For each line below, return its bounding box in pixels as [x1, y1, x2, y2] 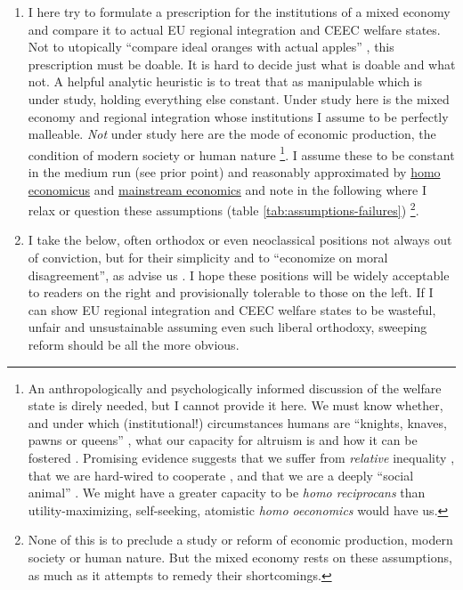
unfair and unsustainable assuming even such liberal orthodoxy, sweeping [28, 318, 427, 336]
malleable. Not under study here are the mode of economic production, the [28, 125, 436, 143]
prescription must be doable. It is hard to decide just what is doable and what [28, 54, 456, 73]
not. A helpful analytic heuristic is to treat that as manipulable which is [28, 72, 422, 91]
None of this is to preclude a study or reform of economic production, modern [28, 530, 453, 549]
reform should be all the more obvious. [28, 335, 240, 353]
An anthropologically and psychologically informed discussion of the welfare [28, 378, 442, 397]
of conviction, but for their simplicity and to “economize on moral [28, 248, 388, 267]
